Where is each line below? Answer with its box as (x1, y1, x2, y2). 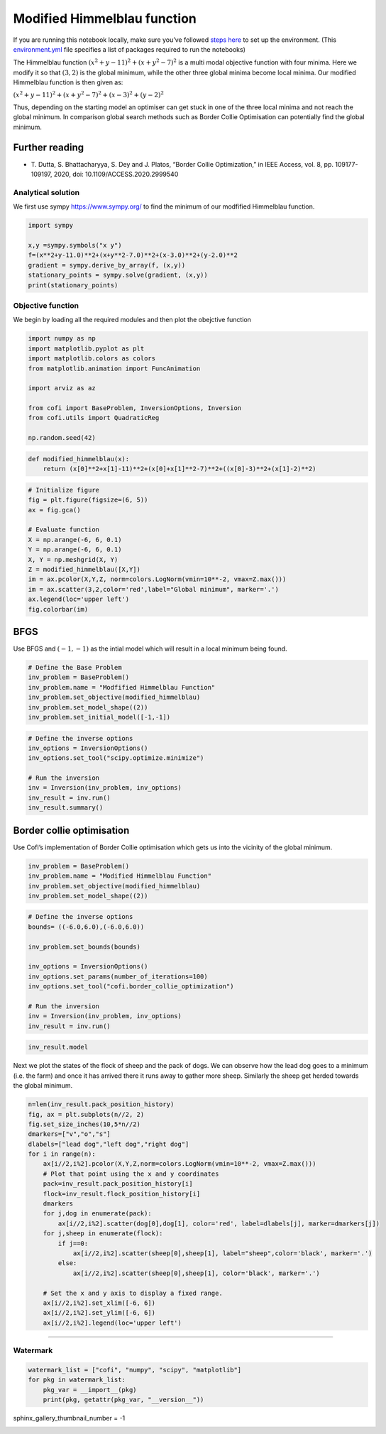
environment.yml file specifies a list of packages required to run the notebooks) (13, 45, 246, 53)
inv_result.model (28, 1043, 89, 1052)
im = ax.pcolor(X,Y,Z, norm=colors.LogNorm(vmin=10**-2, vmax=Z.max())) (28, 575, 287, 583)
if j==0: (57, 1239, 89, 1247)
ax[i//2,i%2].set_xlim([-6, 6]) (43, 1298, 156, 1307)
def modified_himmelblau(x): (28, 455, 130, 463)
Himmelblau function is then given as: (13, 78, 123, 87)
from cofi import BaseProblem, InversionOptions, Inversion (28, 404, 242, 412)
